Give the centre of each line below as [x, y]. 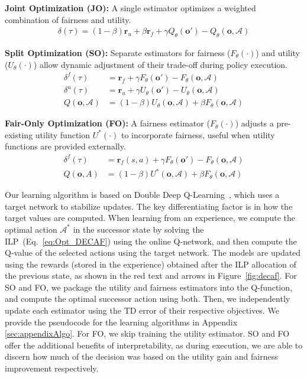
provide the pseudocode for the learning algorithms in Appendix [121, 322]
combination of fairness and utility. [68, 19]
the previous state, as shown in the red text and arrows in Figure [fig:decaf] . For [151, 276]
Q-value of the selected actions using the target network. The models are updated [153, 252]
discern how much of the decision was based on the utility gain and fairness [141, 356]
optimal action [31, 229]
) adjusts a [254, 123]
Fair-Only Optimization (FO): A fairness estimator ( [107, 123]
